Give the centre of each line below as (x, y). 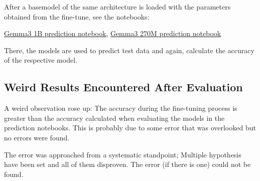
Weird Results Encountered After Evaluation (123, 87)
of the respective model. (41, 60)
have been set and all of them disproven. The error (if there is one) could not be (127, 164)
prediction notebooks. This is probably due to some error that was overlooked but (130, 128)
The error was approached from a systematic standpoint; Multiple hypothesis (123, 154)
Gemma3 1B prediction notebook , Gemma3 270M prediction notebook (113, 33)
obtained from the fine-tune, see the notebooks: (77, 16)
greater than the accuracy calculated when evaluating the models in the (114, 118)
